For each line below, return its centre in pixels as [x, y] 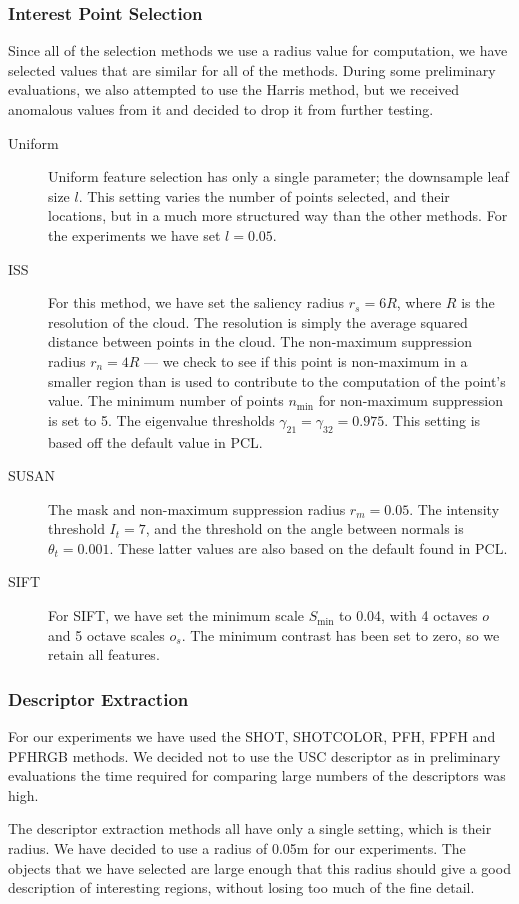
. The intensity [454, 508]
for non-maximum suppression [410, 400]
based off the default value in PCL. [155, 441]
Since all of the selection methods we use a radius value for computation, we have [258, 50]
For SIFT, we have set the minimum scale [176, 615]
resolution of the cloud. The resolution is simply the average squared [258, 321]
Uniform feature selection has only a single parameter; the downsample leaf [278, 176]
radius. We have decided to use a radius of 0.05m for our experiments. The [237, 848]
